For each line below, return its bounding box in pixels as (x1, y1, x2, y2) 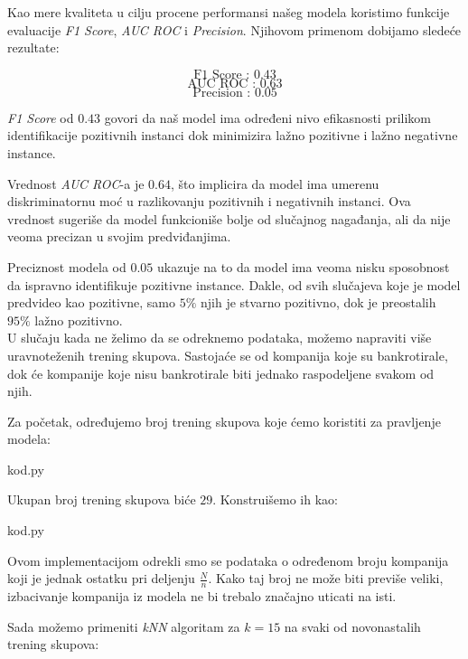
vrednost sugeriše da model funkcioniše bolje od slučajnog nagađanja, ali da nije (7, 209, 451, 228)
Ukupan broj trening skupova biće (7, 490, 196, 509)
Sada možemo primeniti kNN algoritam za (7, 617, 240, 635)
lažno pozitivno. (34, 310, 123, 329)
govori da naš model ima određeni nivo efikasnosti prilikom (104, 108, 432, 127)
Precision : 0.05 (192, 86, 277, 99)
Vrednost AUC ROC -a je (7, 174, 145, 193)
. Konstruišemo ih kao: (212, 490, 338, 509)
